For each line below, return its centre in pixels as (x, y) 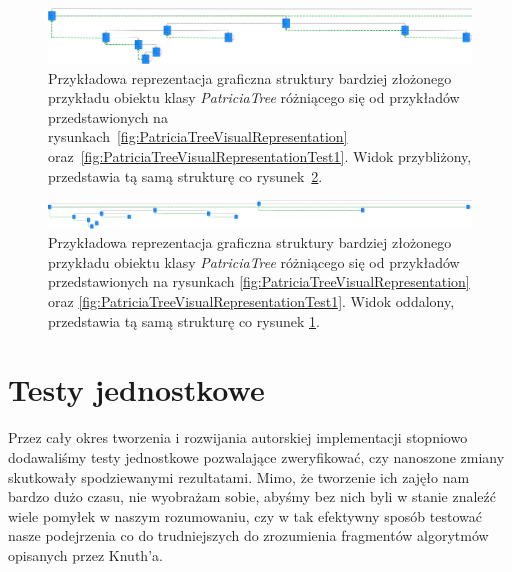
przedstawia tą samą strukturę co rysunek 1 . (184, 320)
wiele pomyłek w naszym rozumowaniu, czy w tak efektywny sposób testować (245, 515)
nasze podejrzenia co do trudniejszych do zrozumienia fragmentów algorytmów (248, 535)
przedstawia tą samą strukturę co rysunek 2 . (185, 175)
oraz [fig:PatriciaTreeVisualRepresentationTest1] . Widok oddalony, (251, 301)
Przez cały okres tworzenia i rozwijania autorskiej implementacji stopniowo (238, 437)
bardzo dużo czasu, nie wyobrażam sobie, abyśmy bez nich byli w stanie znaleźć (252, 496)
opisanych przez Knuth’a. (85, 554)
